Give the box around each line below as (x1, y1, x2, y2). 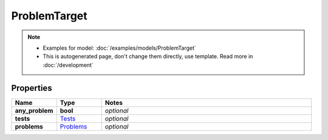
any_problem (15, 106, 53, 115)
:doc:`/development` (43, 61, 94, 68)
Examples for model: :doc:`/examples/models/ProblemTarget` (43, 44, 197, 52)
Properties (11, 82, 52, 93)
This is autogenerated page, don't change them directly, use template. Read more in (43, 53, 253, 60)
